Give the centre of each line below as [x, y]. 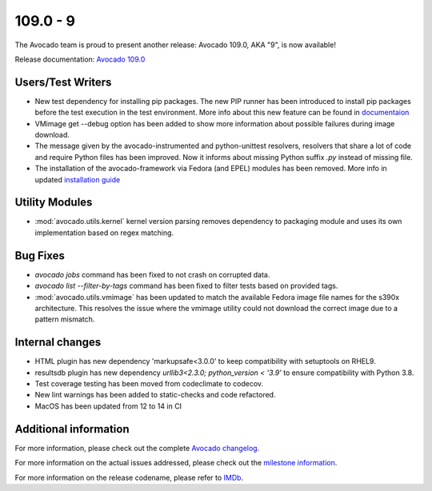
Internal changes [58, 343]
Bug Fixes [40, 255]
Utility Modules [54, 203]
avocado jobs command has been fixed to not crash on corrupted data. [152, 274]
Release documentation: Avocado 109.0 [80, 59]
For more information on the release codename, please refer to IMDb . [129, 477]
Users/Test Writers [63, 82]
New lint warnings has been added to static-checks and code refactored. [155, 395]
